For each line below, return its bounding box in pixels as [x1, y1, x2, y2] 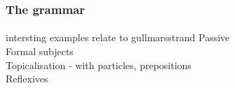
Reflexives [6, 71, 48, 86]
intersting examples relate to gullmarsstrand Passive [6, 30, 230, 45]
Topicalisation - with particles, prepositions [6, 57, 192, 72]
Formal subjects [6, 44, 74, 59]
